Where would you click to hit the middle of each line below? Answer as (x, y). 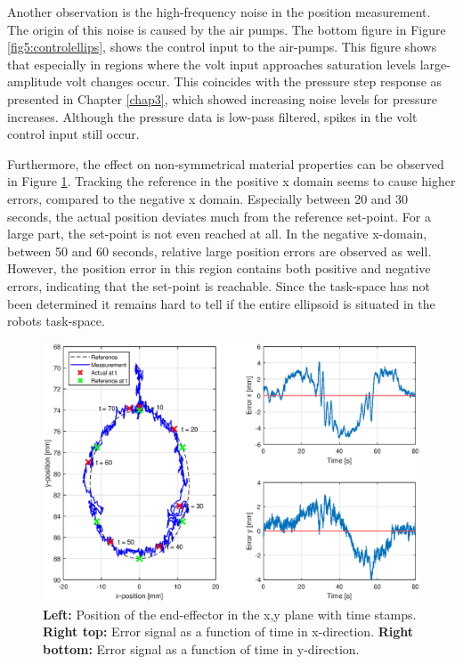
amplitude (35, 81)
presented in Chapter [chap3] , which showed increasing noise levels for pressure (222, 98)
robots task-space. (56, 321)
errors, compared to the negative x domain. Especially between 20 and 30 (208, 198)
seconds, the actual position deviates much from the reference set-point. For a (219, 216)
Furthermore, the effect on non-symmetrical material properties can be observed (226, 163)
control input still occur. (73, 134)
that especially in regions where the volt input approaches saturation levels (212, 64)
